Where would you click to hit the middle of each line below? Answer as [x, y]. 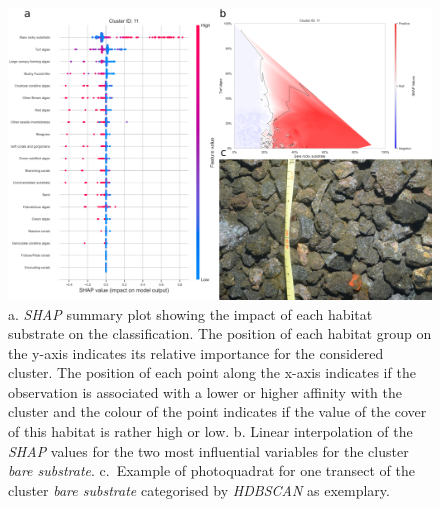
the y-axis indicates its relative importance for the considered [196, 352]
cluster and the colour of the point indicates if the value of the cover [217, 411]
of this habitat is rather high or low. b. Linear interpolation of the [210, 431]
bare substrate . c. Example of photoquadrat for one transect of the [212, 470]
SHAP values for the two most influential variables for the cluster [208, 450]
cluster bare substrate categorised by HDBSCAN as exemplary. [199, 489]
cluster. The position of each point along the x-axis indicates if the [212, 372]
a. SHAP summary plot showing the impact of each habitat [190, 313]
